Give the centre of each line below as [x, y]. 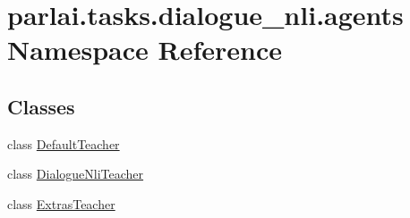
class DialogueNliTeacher [76, 174]
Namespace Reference [145, 50]
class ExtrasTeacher [61, 203]
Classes [41, 106]
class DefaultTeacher [64, 143]
